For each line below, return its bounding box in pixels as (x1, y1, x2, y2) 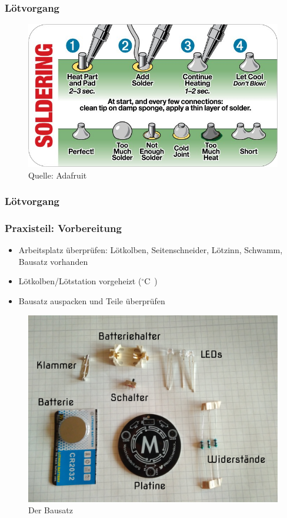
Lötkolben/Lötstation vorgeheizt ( (18, 275, 142, 287)
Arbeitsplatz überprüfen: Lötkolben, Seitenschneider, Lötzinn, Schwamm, (18, 244, 283, 256)
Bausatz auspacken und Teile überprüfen (18, 295, 165, 307)
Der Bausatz (28, 504, 73, 516)
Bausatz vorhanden (18, 255, 88, 267)
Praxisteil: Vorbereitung (5, 220, 122, 235)
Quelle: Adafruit (28, 169, 87, 181)
